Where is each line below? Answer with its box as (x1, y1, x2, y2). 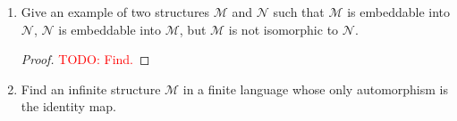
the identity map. (21, 97, 116, 116)
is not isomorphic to (228, 20, 339, 38)
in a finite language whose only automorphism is (182, 79, 448, 98)
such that (273, 3, 325, 20)
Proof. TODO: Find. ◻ (21, 50, 150, 69)
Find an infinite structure (21, 79, 161, 98)
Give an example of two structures (21, 3, 210, 20)
